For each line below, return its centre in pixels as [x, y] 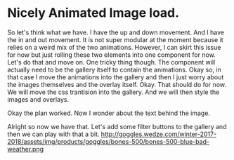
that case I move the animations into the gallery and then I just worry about [116, 77]
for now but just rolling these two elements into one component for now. [111, 55]
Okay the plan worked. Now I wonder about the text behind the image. [109, 113]
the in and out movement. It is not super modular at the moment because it [115, 39]
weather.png [26, 149]
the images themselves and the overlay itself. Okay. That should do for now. [117, 84]
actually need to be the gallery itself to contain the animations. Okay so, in [114, 69]
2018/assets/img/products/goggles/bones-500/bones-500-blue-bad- [108, 141]
